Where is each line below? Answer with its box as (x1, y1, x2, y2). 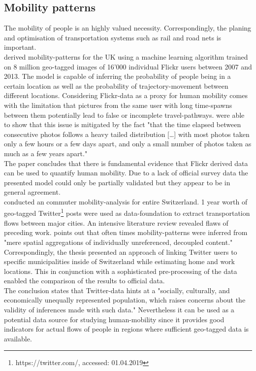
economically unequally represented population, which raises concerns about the (4, 295, 246, 305)
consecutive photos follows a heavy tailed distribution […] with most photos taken (4, 129, 250, 139)
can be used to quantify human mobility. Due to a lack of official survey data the (4, 168, 248, 178)
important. (4, 42, 36, 52)
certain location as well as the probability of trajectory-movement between (4, 80, 228, 91)
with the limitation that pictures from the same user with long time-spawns (4, 100, 232, 110)
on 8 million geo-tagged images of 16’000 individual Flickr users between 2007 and (4, 61, 252, 71)
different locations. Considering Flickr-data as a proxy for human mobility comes (4, 90, 248, 101)
